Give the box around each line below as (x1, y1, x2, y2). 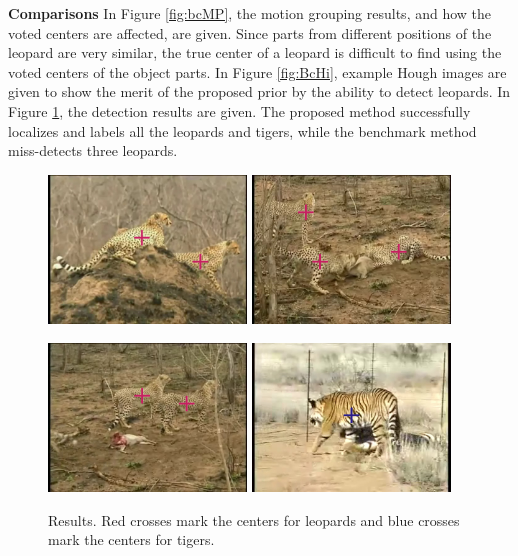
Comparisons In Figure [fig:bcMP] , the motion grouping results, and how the (8, 3, 492, 23)
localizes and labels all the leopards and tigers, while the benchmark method (8, 120, 477, 141)
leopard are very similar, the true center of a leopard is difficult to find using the (8, 42, 502, 63)
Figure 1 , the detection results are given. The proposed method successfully (8, 100, 471, 121)
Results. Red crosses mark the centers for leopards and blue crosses (48, 509, 460, 530)
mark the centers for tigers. (48, 529, 215, 550)
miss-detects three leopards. (8, 140, 178, 161)
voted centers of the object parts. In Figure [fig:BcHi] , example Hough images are (8, 61, 507, 82)
